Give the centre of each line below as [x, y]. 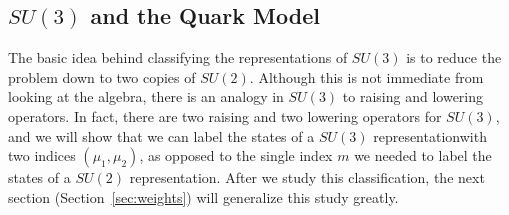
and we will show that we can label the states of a [161, 135]
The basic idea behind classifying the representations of [178, 57]
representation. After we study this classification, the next [307, 177]
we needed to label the [423, 155]
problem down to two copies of [102, 76]
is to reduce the [454, 57]
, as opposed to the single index [236, 155]
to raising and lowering [413, 96]
